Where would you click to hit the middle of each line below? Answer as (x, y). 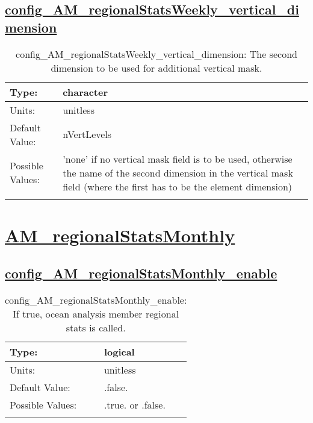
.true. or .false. (135, 405)
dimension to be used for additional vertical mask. (156, 67)
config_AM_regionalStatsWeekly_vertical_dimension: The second (156, 54)
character (85, 92)
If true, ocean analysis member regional (96, 314)
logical (119, 352)
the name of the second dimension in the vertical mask (178, 172)
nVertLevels (87, 134)
